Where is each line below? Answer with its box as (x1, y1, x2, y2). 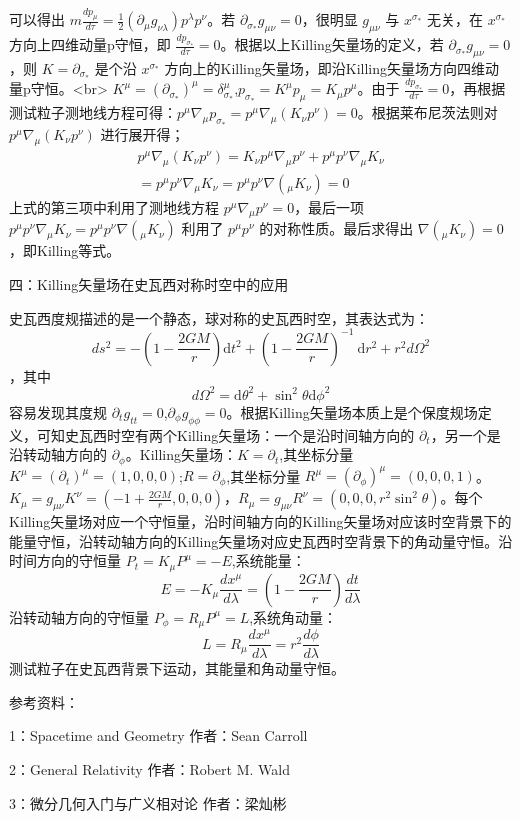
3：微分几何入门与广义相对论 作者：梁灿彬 (9, 792, 287, 813)
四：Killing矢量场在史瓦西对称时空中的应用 (9, 274, 289, 295)
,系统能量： (231, 550, 306, 571)
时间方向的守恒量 (9, 550, 121, 571)
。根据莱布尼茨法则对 (357, 102, 498, 123)
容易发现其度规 (9, 401, 107, 422)
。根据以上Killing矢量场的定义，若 (220, 34, 444, 55)
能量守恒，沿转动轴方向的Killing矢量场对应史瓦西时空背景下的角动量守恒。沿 (9, 530, 513, 551)
